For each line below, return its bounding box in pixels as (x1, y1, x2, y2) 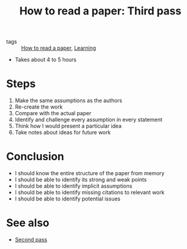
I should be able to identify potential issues (14, 195, 121, 202)
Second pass (14, 236, 48, 243)
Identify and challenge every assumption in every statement (14, 116, 163, 124)
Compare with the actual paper (14, 110, 91, 117)
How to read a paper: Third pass (19, 4, 182, 18)
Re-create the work (14, 103, 63, 110)
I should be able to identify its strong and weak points (14, 176, 147, 184)
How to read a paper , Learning (21, 44, 97, 52)
